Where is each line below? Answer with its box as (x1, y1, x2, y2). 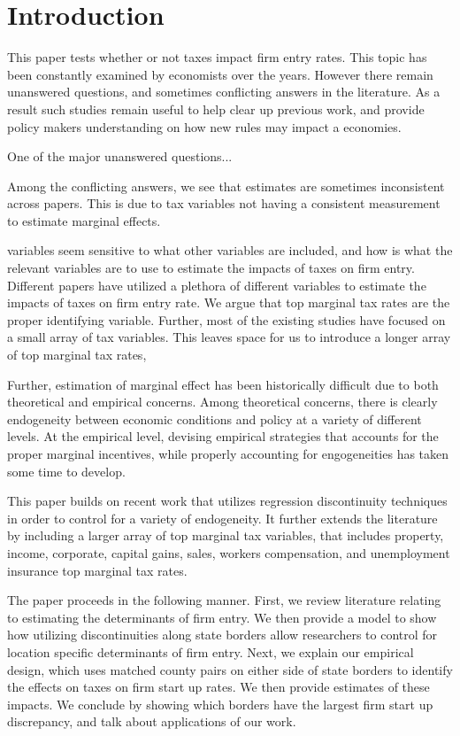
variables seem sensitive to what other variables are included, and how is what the (7, 241, 453, 260)
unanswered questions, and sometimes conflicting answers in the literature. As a (7, 82, 441, 101)
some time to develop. (7, 461, 126, 480)
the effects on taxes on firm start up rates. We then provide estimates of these (7, 678, 430, 696)
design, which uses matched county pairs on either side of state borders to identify (7, 660, 453, 678)
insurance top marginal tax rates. (7, 561, 188, 579)
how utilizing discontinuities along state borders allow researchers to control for (7, 625, 438, 644)
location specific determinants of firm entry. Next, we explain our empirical (7, 642, 414, 661)
